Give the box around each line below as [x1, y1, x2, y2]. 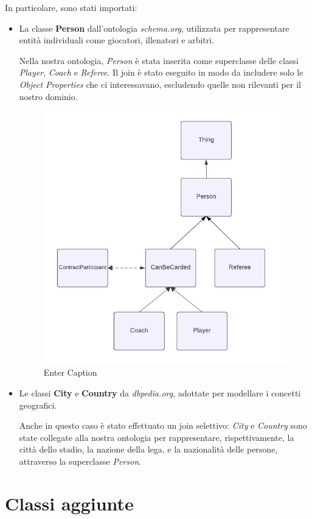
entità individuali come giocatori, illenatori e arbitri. [19, 34, 215, 46]
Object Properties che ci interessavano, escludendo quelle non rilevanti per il [19, 77, 301, 90]
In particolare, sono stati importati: [5, 1, 137, 13]
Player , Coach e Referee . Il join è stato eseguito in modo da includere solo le [19, 66, 303, 79]
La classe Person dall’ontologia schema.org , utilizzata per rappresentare [19, 21, 289, 34]
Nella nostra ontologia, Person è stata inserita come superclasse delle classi [19, 54, 299, 66]
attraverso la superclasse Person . [19, 455, 141, 467]
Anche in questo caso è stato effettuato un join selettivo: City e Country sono [19, 419, 307, 432]
